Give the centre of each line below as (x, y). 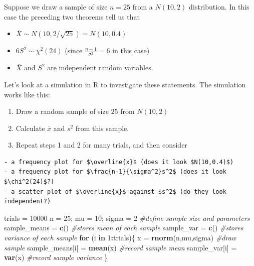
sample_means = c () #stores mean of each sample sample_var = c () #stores (124, 228)
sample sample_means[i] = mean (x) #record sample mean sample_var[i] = (120, 247)
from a (143, 7)
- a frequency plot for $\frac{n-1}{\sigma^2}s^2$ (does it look (115, 172)
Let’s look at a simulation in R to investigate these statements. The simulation (125, 84)
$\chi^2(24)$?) (29, 182)
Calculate (30, 128)
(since (74, 50)
